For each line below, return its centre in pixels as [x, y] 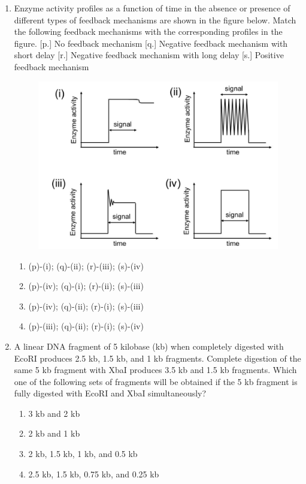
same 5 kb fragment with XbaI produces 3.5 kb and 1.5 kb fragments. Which [155, 370]
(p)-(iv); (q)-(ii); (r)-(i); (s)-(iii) [86, 306]
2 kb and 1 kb [54, 433]
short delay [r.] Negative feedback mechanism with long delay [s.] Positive [149, 55]
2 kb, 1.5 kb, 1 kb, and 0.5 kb [83, 454]
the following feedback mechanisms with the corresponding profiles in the [148, 31]
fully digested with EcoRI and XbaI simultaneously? [110, 393]
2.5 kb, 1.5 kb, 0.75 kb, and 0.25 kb [94, 474]
